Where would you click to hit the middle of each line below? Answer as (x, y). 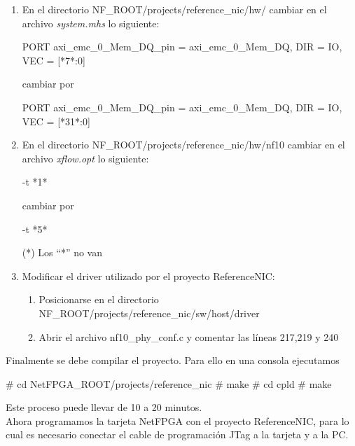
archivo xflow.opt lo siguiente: (85, 158)
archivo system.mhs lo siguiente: (91, 23)
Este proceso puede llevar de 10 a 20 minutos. (104, 407)
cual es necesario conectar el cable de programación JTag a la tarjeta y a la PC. (177, 434)
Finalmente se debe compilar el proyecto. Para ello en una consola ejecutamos (173, 360)
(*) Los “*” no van (62, 252)
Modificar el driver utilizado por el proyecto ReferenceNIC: (148, 276)
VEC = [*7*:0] (54, 60)
